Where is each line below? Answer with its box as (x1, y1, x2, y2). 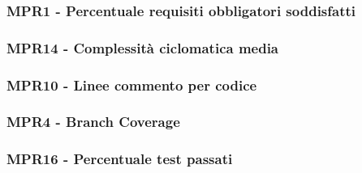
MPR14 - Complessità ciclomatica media (6, 37, 279, 57)
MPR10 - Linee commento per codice (6, 74, 257, 95)
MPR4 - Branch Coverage (6, 112, 180, 132)
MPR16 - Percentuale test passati (6, 149, 233, 169)
